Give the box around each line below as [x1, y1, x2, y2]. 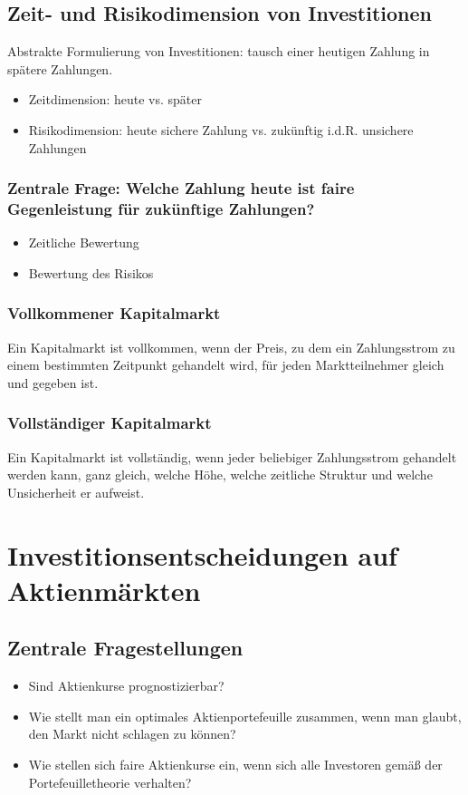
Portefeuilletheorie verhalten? [28, 772, 192, 791]
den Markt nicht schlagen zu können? [28, 724, 236, 743]
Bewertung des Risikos [28, 263, 154, 282]
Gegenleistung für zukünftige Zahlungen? [7, 198, 315, 220]
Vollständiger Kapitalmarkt [7, 412, 212, 434]
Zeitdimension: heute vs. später [28, 90, 203, 109]
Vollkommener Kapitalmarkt [7, 302, 221, 325]
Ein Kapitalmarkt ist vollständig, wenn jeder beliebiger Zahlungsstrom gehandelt [7, 447, 457, 466]
